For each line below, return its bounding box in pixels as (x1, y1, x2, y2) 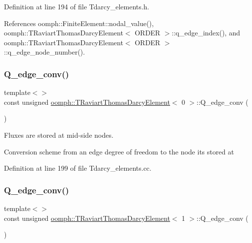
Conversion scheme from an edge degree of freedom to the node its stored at (4, 146, 234, 156)
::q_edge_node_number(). (4, 47, 85, 57)
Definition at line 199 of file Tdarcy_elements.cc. (4, 163, 151, 173)
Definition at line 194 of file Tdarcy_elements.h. (4, 1, 149, 11)
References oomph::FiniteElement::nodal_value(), (4, 18, 154, 28)
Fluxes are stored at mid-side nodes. (4, 129, 113, 140)
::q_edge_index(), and (172, 28, 240, 38)
